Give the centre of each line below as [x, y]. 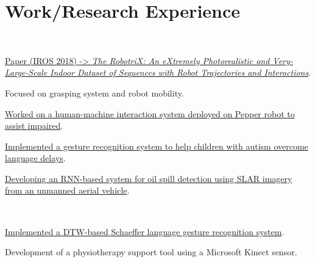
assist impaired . [34, 126]
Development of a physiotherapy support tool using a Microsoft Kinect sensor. [151, 252]
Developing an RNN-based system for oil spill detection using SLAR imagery [149, 178]
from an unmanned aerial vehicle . [67, 190]
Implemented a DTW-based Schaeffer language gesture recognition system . [145, 231]
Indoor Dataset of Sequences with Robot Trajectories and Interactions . [181, 72]
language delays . [35, 158]
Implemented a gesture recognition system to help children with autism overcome [157, 146]
